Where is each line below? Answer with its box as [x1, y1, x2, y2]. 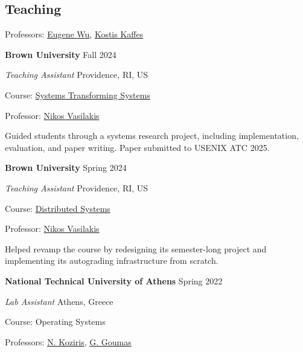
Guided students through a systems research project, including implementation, [5, 129, 299, 142]
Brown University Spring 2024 [5, 161, 127, 174]
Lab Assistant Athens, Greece [5, 295, 113, 307]
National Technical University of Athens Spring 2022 [5, 274, 223, 287]
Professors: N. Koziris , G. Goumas [5, 335, 132, 348]
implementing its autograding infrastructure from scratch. [5, 254, 218, 267]
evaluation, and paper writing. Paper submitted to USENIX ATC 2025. [5, 141, 270, 153]
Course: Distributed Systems [5, 202, 110, 214]
